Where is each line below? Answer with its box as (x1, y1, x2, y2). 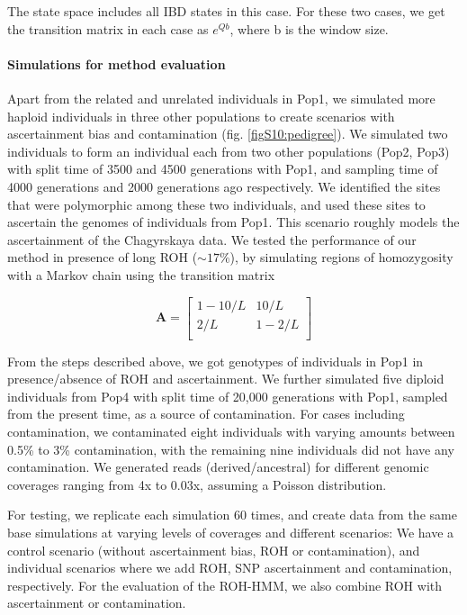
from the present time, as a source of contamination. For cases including (7, 404, 405, 423)
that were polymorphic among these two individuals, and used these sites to (7, 194, 426, 213)
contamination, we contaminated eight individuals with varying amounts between (7, 421, 455, 440)
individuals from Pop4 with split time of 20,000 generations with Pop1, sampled (7, 386, 448, 405)
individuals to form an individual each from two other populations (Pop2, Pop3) (7, 141, 450, 160)
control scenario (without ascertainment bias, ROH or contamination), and (7, 540, 420, 559)
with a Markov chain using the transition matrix (7, 265, 275, 284)
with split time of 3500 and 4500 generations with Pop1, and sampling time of (7, 159, 438, 178)
